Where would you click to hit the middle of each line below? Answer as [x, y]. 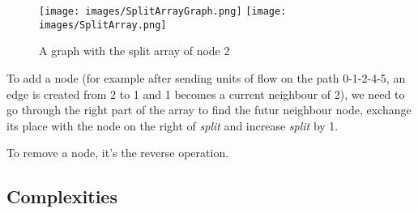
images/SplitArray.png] [103, 25]
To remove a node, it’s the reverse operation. [118, 153]
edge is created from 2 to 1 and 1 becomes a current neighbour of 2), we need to [206, 94]
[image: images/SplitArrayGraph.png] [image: [163, 11]
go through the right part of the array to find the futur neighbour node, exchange [209, 110]
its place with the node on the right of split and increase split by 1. [173, 125]
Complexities [62, 196]
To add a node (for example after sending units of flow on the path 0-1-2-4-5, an [206, 77]
